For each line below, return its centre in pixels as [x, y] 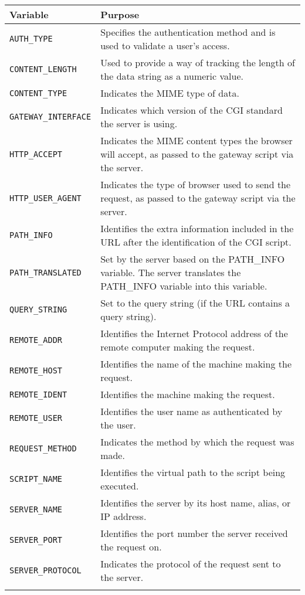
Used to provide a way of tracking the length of [198, 62]
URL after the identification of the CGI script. [196, 242]
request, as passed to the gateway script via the [198, 198]
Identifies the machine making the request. [188, 394]
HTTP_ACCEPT [36, 154]
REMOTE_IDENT [38, 394]
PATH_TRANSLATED [45, 272]
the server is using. [139, 123]
